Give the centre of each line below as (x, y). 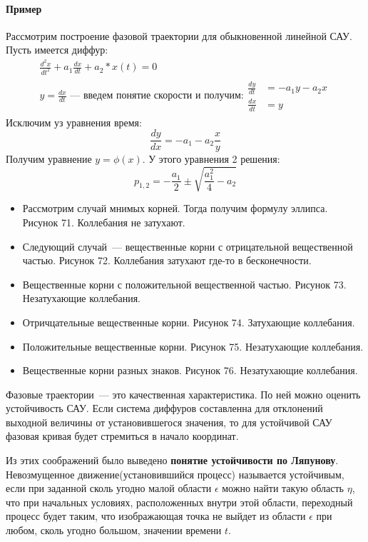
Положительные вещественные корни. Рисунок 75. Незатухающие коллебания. (193, 346)
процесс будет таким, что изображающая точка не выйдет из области (156, 516)
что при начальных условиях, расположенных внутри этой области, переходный (179, 502)
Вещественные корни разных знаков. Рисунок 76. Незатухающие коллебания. (190, 370)
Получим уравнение (49, 159)
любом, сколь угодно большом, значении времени (114, 530)
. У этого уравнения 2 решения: (211, 159)
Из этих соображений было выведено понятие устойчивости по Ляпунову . (172, 460)
